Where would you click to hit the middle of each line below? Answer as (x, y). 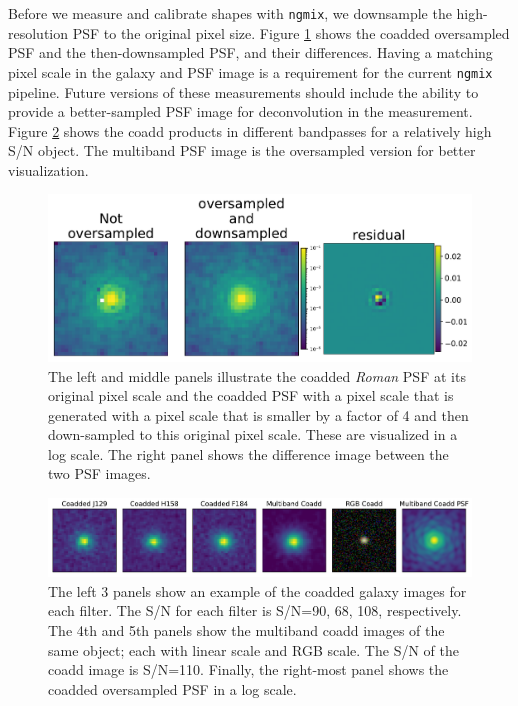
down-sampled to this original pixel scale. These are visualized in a (253, 434)
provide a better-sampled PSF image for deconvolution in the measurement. (240, 111)
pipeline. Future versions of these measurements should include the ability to (243, 91)
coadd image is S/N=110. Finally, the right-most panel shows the (248, 669)
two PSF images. (99, 473)
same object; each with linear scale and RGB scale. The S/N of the (253, 649)
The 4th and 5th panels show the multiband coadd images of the (246, 630)
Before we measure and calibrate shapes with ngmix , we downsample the (230, 13)
